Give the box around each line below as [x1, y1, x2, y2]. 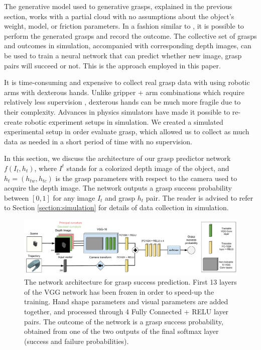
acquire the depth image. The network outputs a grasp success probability [4, 183, 232, 193]
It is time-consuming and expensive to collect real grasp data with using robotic [4, 77, 250, 87]
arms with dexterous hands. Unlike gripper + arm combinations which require [4, 86, 244, 97]
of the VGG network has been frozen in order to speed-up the [24, 286, 214, 297]
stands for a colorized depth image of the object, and [66, 162, 229, 173]
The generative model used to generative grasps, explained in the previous [4, 1, 232, 11]
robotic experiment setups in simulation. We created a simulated [25, 116, 223, 127]
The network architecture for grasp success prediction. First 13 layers [24, 277, 237, 287]
